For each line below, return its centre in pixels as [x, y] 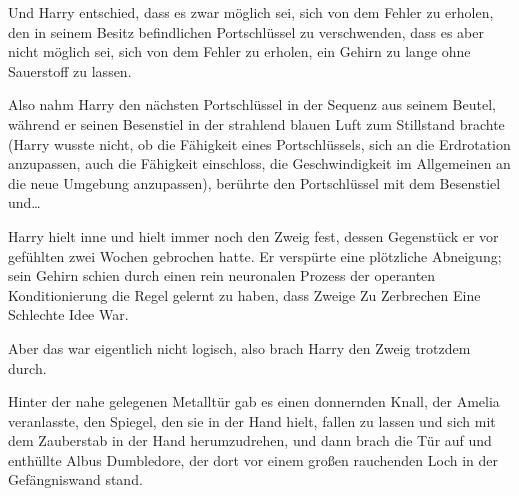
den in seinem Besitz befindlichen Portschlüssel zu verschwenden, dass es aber [246, 31]
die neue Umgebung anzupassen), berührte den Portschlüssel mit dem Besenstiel [254, 182]
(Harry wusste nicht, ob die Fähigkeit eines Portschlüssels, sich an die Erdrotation [259, 143]
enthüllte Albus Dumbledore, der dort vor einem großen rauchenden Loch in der [253, 459]
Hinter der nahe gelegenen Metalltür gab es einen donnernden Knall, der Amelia [254, 401]
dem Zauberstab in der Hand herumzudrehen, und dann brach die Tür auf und [250, 440]
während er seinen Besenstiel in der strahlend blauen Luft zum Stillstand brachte [256, 123]
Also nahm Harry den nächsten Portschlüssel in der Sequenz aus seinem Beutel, [252, 104]
